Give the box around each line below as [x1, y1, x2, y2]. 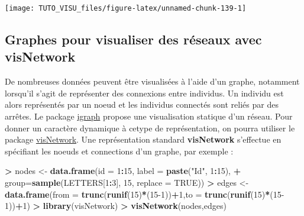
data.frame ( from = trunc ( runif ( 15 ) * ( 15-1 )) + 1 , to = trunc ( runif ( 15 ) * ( [5, 188, 273, 200]
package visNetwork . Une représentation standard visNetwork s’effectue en [5, 133, 282, 146]
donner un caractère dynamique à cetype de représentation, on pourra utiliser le [5, 121, 295, 134]
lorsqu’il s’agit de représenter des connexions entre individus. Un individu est [5, 86, 284, 99]
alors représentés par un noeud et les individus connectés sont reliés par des [5, 98, 279, 111]
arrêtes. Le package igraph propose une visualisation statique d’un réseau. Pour [5, 110, 293, 122]
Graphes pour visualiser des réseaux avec [5, 30, 262, 49]
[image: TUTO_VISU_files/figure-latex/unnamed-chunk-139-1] [5, 4, 247, 12]
